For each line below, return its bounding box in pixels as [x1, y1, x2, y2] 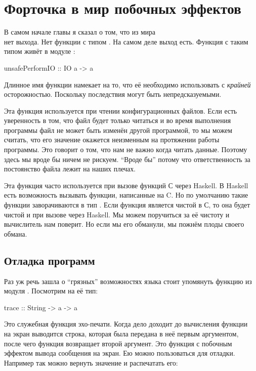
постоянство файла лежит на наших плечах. [4, 164, 136, 174]
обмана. [4, 228, 27, 239]
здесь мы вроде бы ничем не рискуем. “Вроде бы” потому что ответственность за [4, 154, 251, 164]
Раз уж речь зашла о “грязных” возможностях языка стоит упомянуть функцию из [4, 276, 252, 286]
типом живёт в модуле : [4, 46, 76, 56]
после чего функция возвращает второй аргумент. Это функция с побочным [4, 338, 232, 348]
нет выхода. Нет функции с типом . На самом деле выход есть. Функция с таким [4, 36, 249, 46]
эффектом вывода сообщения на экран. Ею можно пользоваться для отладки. [4, 348, 235, 358]
